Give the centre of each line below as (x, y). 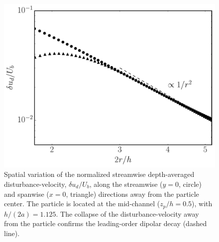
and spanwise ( (27, 194)
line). (12, 233)
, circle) (190, 184)
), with (202, 203)
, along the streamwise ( (126, 184)
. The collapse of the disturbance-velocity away (127, 213)
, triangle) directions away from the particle (132, 194)
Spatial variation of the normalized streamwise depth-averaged (99, 174)
